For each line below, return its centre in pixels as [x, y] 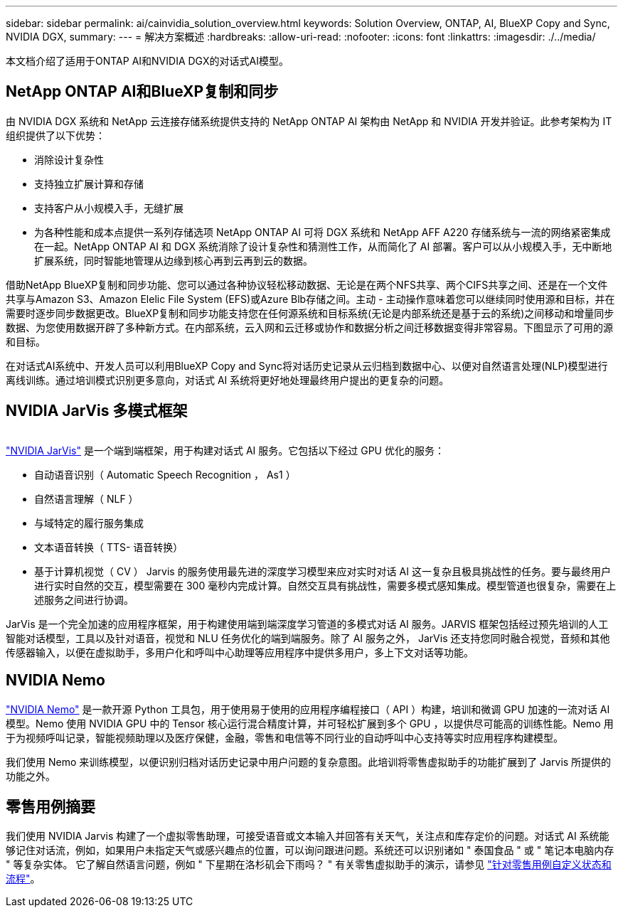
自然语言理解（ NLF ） [86, 498]
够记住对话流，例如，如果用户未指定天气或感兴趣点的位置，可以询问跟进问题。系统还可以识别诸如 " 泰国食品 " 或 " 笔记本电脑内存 [310, 850]
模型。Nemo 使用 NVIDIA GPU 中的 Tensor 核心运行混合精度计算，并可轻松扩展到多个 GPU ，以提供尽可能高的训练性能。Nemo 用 [310, 723]
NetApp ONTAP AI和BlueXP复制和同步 [142, 92]
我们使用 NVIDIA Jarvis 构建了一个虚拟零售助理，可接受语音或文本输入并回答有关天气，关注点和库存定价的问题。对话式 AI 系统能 [308, 836]
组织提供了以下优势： [55, 135]
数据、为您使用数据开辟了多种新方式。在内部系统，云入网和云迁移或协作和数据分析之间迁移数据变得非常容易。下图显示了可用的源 [309, 327]
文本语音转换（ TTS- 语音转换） [109, 547]
